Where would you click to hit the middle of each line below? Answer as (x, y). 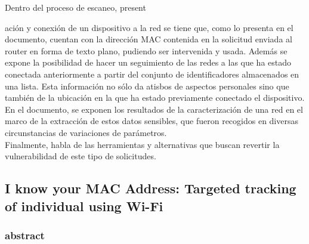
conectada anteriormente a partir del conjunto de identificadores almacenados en (152, 74)
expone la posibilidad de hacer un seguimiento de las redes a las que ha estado (148, 62)
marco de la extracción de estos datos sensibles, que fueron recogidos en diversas (152, 121)
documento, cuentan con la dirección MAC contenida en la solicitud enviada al (149, 39)
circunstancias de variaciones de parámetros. (86, 132)
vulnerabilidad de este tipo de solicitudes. (81, 156)
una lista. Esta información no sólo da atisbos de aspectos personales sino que (147, 86)
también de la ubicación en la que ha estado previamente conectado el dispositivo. (155, 98)
